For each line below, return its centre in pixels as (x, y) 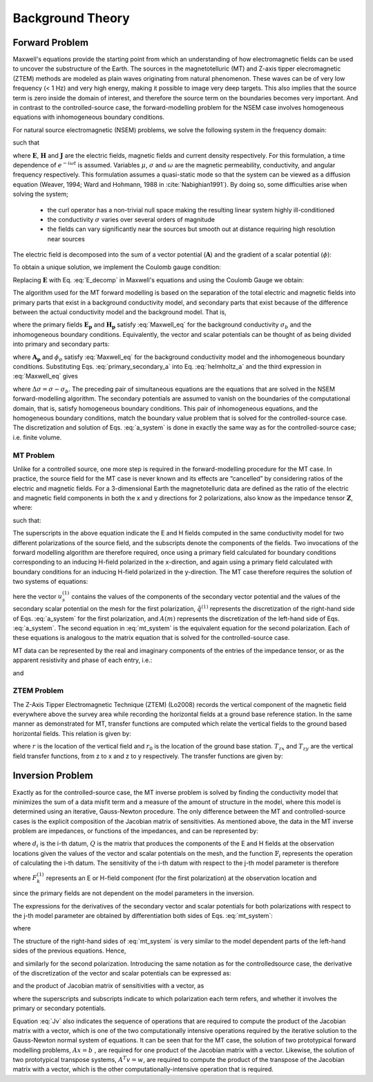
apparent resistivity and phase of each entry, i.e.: (83, 660)
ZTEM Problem (38, 690)
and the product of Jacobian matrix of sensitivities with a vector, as (108, 986)
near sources (66, 239)
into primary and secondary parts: (61, 344)
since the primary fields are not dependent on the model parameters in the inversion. (134, 893)
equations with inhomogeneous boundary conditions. (89, 117)
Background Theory (71, 18)
